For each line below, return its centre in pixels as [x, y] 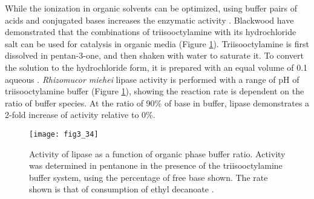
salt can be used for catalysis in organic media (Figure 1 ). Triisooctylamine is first [157, 43]
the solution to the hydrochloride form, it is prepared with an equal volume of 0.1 [156, 67]
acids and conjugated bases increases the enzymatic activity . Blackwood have [149, 20]
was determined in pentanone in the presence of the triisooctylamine [156, 165]
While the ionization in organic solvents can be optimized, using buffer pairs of [151, 8]
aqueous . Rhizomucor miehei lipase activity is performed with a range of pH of [152, 79]
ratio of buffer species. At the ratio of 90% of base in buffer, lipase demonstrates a [157, 103]
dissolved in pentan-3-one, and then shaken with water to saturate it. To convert [154, 55]
